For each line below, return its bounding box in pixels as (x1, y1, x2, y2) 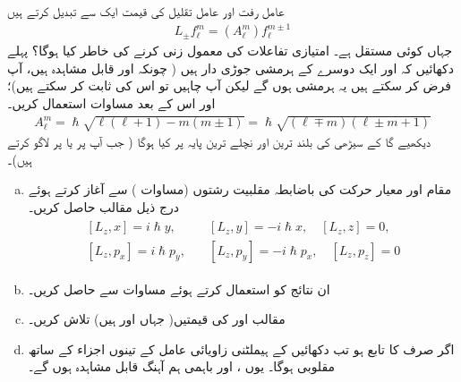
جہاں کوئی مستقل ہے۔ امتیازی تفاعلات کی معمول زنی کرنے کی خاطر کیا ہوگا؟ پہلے (7, 41, 453, 60)
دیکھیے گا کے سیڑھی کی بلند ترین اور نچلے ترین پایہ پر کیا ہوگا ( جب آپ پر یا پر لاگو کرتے (7, 132, 431, 151)
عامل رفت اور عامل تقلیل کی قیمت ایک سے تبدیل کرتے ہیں (7, 2, 285, 20)
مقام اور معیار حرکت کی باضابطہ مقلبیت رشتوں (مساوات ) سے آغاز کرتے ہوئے (28, 180, 452, 199)
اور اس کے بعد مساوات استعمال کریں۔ (7, 93, 216, 112)
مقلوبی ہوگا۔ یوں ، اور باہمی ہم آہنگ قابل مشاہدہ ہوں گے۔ (28, 357, 336, 376)
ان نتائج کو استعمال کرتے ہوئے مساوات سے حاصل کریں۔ (28, 279, 330, 298)
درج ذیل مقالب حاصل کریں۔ (28, 197, 179, 216)
